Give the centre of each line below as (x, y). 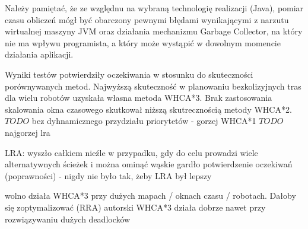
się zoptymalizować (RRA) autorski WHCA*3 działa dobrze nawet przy (135, 207)
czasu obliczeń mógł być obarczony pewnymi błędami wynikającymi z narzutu (147, 19)
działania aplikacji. (39, 54)
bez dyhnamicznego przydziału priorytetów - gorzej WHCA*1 (144, 121)
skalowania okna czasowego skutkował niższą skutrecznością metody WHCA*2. (148, 109)
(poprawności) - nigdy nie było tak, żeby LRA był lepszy (108, 175)
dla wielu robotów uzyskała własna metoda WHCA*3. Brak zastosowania (139, 98)
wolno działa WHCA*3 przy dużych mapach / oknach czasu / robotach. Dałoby (150, 195)
